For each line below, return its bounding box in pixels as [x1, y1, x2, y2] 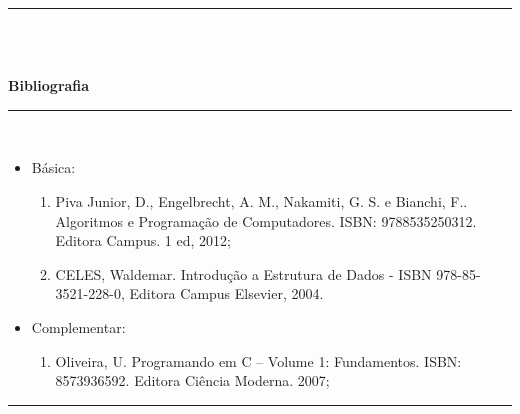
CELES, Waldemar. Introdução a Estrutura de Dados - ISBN [55, 263, 432, 284]
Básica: [31, 157, 76, 178]
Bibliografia [8, 75, 90, 96]
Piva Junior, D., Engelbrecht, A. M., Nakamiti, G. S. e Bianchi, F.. [55, 190, 468, 211]
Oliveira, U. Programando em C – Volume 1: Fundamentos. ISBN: [55, 350, 462, 371]
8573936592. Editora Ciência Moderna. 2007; [55, 370, 330, 391]
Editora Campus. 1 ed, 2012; [55, 230, 231, 251]
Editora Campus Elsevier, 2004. [129, 283, 324, 304]
